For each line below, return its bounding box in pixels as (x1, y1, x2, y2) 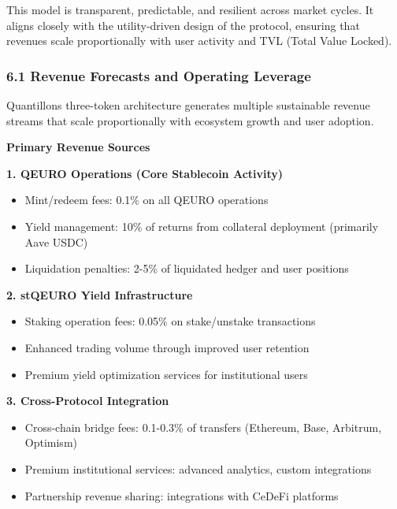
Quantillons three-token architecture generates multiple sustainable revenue (6, 97, 370, 113)
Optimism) (24, 434, 77, 451)
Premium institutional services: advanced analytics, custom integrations (24, 460, 372, 477)
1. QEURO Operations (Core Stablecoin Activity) (6, 165, 284, 181)
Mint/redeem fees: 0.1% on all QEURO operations (24, 191, 269, 208)
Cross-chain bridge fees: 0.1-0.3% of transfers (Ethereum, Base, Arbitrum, (24, 418, 382, 435)
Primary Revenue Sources (6, 139, 150, 155)
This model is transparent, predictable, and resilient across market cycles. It (6, 2, 374, 17)
